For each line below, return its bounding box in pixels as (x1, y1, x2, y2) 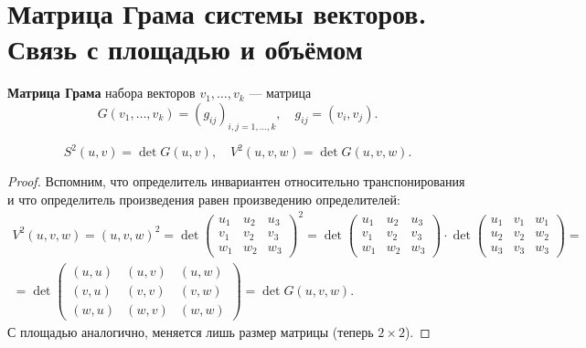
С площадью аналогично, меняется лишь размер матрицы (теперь (7, 322, 374, 341)
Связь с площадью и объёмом (7, 30, 363, 68)
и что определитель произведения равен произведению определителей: (7, 189, 400, 208)
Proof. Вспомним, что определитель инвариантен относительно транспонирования (7, 172, 465, 191)
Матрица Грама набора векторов (7, 83, 196, 102)
